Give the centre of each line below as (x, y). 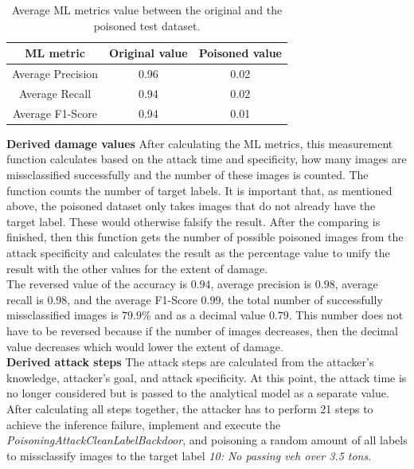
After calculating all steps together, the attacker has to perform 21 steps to (190, 408)
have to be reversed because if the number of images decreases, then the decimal (203, 330)
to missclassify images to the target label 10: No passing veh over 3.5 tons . (189, 455)
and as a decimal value (210, 315)
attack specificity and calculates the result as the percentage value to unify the (198, 252)
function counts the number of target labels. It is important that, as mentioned (199, 190)
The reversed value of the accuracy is (97, 284)
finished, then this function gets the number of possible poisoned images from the (205, 237)
